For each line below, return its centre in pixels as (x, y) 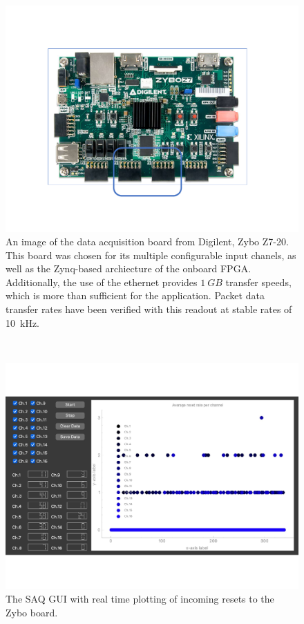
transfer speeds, (258, 282)
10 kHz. (22, 322)
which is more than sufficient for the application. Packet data (135, 295)
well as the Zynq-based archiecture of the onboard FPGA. (129, 268)
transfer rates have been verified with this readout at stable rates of (149, 309)
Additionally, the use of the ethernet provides (102, 282)
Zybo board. (32, 612)
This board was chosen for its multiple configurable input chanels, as (151, 255)
